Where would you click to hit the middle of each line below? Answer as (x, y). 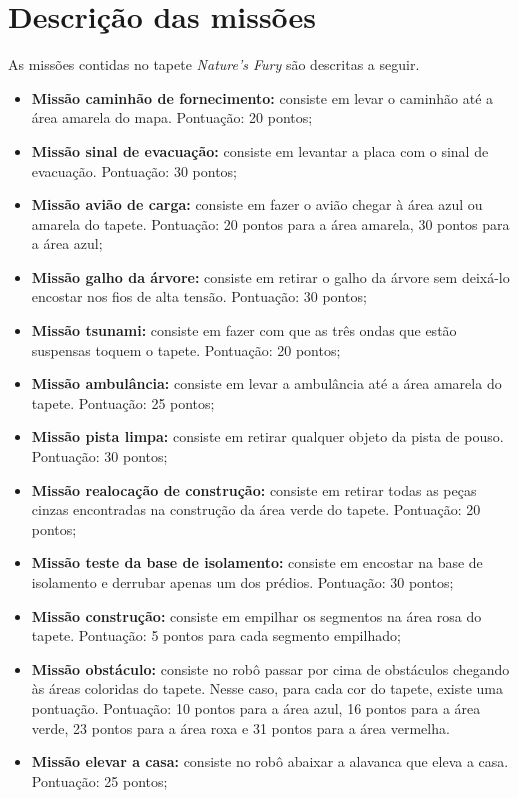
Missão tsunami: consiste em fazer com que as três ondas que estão (244, 330)
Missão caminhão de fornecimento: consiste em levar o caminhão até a (262, 97)
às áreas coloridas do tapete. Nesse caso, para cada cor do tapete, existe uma (267, 688)
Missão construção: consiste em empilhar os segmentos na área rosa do (256, 615)
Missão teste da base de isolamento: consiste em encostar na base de (257, 562)
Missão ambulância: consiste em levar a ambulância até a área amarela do (266, 383)
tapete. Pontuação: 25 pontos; (123, 402)
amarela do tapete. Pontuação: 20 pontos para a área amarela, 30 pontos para (270, 223)
